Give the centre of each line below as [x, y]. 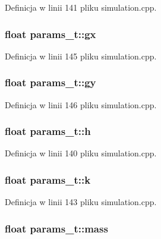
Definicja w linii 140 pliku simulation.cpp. [81, 153]
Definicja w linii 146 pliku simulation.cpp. [81, 104]
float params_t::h [48, 131]
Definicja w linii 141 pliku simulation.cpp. [81, 7]
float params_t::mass [56, 228]
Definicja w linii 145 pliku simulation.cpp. [81, 56]
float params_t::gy [50, 82]
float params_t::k [48, 179]
